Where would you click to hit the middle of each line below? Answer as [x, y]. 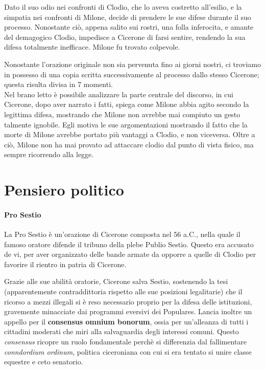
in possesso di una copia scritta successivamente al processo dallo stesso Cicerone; [132, 74]
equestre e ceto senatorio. [44, 362]
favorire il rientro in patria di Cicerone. [65, 264]
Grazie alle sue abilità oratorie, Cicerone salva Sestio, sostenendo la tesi [116, 281]
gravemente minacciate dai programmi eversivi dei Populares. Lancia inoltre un [128, 311]
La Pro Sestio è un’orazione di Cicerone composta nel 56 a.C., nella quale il [122, 234]
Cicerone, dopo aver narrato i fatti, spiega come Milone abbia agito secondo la [127, 104]
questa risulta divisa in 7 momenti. [58, 84]
